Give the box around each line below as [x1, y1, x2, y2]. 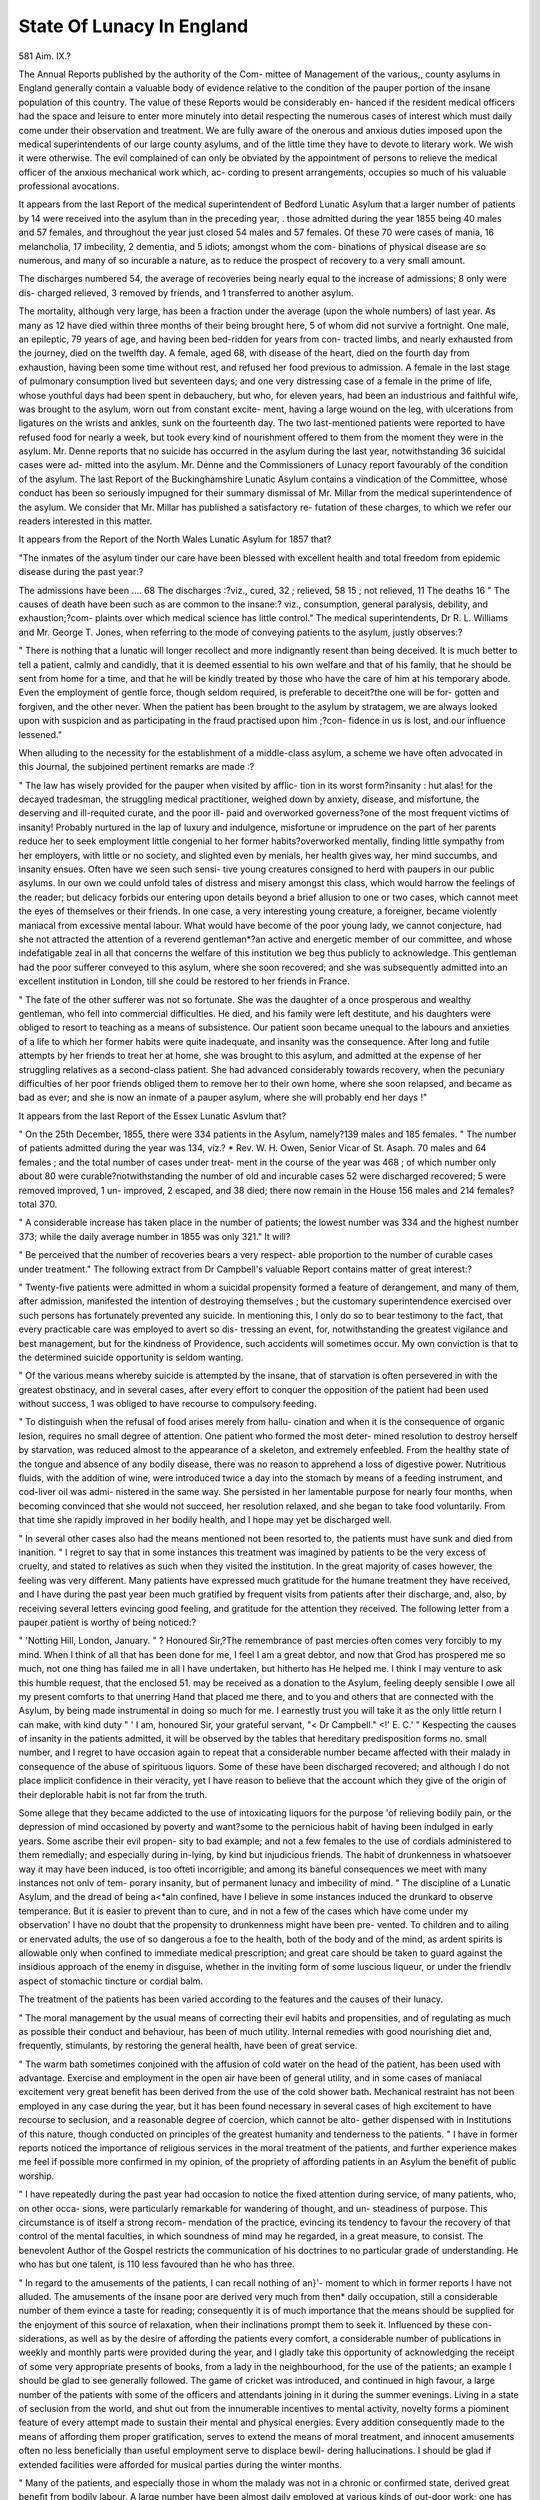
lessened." [18, 728, 62, 740]
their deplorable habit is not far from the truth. [18, 1788, 208, 1800]
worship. [18, 2170, 55, 2182]
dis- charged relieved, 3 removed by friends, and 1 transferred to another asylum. [18, 286, 354, 299]
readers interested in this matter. [18, 515, 153, 527]
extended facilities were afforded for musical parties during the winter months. [18, 2458, 342, 2470]
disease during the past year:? [18, 566, 144, 578]
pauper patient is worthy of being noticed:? [18, 1616, 197, 1628]
